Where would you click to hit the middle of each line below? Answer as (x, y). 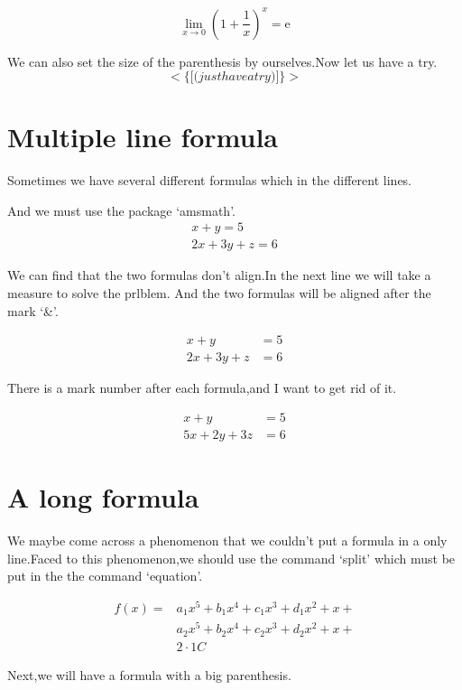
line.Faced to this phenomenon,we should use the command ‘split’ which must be (231, 558)
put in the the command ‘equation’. (105, 576)
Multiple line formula (143, 137)
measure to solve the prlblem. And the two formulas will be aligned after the (219, 293)
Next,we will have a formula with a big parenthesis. (149, 674)
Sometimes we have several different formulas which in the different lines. (210, 180)
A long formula (103, 497)
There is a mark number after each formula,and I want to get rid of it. (202, 388)
